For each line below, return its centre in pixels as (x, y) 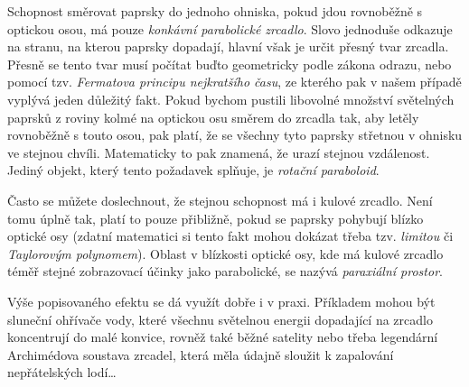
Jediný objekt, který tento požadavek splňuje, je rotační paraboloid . (193, 170)
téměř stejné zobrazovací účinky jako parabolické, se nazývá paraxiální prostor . (225, 271)
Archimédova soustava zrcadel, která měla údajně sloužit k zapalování (201, 354)
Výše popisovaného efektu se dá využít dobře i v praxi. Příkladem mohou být (221, 301)
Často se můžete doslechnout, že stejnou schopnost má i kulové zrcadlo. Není (220, 200)
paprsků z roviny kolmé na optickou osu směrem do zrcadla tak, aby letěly (213, 117)
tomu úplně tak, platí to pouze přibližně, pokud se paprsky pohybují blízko (216, 218)
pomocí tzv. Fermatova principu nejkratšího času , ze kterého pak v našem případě (234, 82)
